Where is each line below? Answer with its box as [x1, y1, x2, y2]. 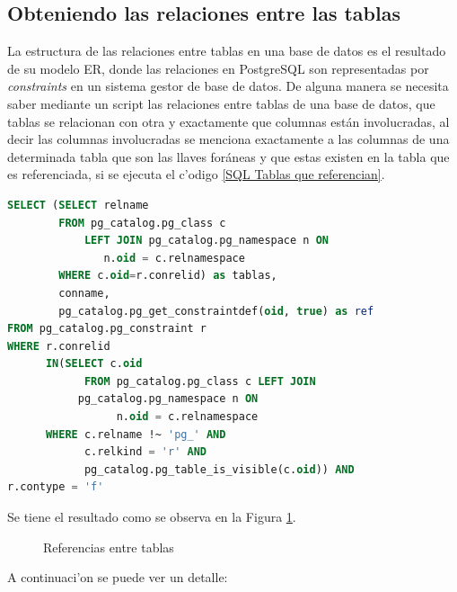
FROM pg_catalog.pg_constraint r [7, 322, 207, 336]
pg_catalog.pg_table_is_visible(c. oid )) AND [83, 462, 355, 476]
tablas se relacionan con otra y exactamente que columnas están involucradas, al [7, 112, 450, 130]
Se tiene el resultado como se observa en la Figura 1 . [7, 507, 296, 526]
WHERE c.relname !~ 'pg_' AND [45, 427, 226, 441]
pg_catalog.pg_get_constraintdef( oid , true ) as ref [58, 304, 374, 318]
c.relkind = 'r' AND [83, 445, 207, 459]
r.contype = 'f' [7, 480, 104, 494]
